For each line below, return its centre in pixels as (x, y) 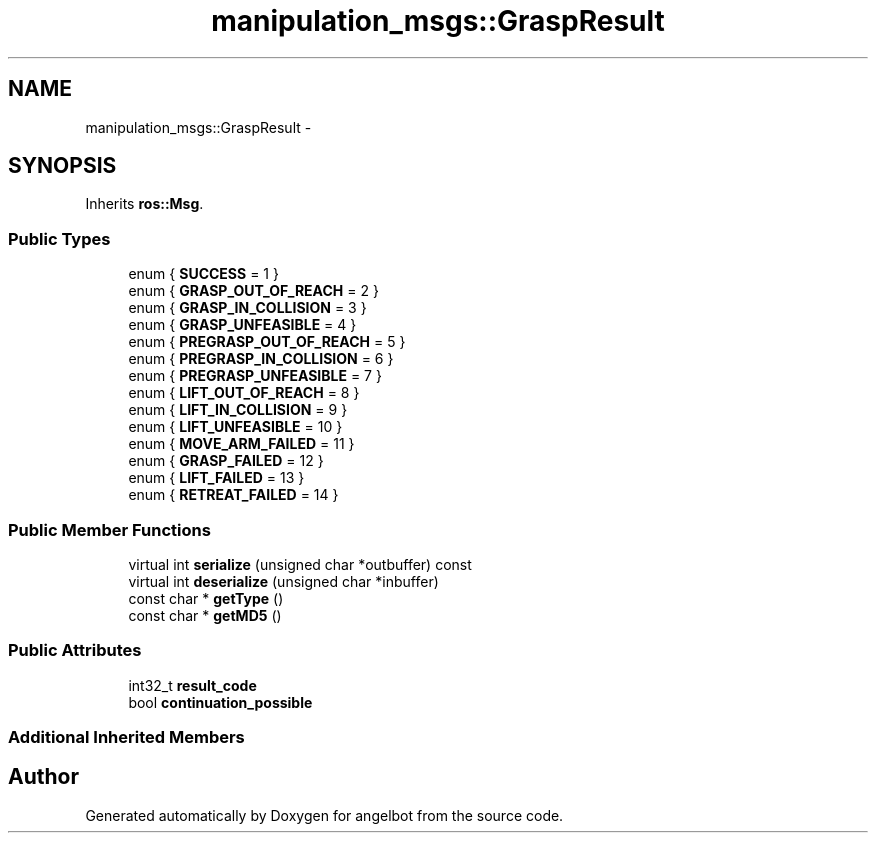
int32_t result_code (192, 685)
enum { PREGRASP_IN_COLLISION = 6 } (261, 359)
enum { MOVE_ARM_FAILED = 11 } (241, 444)
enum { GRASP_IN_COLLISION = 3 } (247, 308)
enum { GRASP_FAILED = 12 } (226, 461)
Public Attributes (75, 650)
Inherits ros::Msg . (144, 204)
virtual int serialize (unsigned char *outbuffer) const (300, 564)
